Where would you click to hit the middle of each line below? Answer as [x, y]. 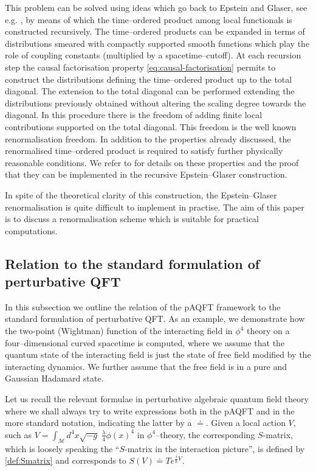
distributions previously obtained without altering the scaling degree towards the [156, 103]
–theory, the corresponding [205, 434]
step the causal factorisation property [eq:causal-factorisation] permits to [140, 67]
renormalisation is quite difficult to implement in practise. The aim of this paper [155, 207]
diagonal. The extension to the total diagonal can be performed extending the [150, 91]
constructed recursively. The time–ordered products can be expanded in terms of [155, 31]
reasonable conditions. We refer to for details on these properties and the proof [152, 162]
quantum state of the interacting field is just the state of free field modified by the [158, 354]
